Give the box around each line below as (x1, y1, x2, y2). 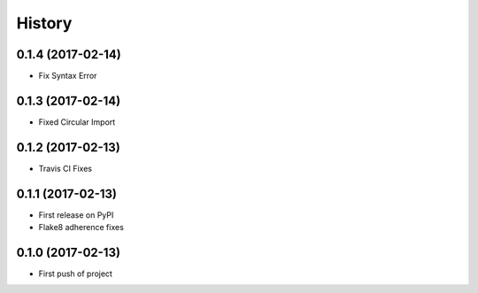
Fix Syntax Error (38, 71, 97, 81)
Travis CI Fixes (38, 163, 93, 173)
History (16, 13, 73, 33)
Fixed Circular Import (38, 116, 116, 127)
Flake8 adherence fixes (38, 222, 124, 233)
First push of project (38, 268, 112, 279)
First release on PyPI (38, 209, 114, 220)
